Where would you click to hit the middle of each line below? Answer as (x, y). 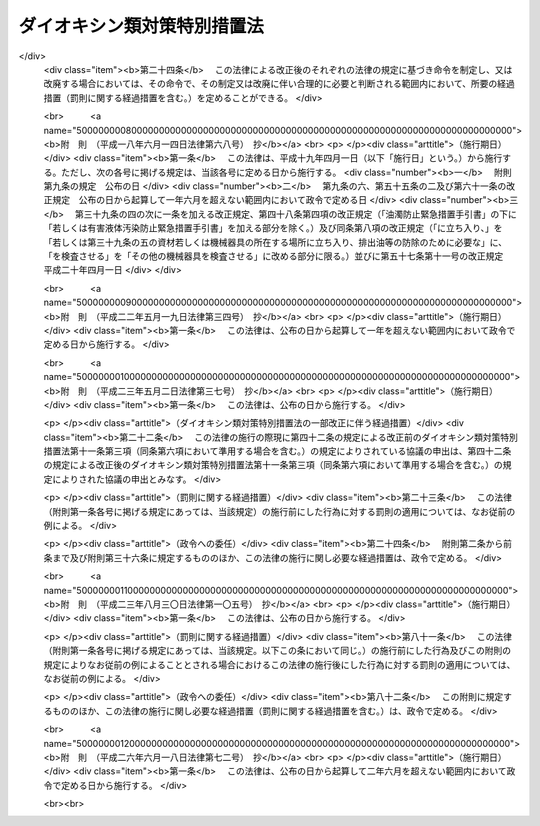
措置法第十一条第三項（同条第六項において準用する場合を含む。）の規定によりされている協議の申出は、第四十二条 (277, 451)
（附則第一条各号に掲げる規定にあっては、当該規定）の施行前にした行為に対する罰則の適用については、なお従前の (279, 511)
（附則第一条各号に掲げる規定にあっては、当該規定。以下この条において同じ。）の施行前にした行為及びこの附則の (277, 651)
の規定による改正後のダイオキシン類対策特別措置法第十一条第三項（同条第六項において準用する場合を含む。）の (273, 465)
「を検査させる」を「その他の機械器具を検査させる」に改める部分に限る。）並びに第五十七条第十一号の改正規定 (273, 256)
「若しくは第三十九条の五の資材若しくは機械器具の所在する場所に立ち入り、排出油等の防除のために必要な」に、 (275, 242)
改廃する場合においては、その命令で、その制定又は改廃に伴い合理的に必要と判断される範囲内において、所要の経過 (279, 84)
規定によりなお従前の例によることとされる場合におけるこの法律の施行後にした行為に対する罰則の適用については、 (279, 664)
